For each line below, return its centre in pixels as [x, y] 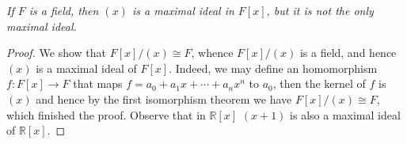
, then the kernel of [319, 83]
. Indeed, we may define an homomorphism [273, 68]
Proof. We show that [57, 53]
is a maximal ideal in [183, 10]
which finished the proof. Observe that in [106, 114]
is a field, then [64, 10]
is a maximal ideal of [86, 68]
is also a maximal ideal [345, 114]
